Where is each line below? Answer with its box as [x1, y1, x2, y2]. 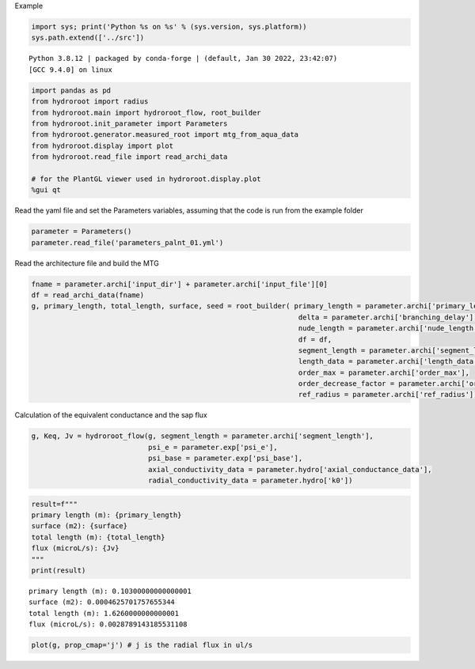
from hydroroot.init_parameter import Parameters [31, 119, 228, 128]
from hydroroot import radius [31, 97, 149, 106]
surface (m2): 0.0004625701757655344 [28, 598, 176, 607]
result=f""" [31, 499, 78, 508]
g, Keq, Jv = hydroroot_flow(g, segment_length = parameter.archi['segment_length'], [31, 432, 374, 440]
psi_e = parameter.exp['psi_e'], [147, 443, 278, 452]
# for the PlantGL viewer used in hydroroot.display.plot [31, 174, 261, 183]
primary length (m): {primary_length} [31, 510, 182, 520]
